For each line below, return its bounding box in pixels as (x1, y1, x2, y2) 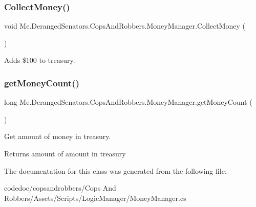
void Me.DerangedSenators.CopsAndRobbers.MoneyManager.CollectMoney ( (4, 20, 245, 31)
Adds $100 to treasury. (4, 55, 75, 65)
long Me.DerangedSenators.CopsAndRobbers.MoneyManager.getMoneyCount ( (4, 97, 252, 107)
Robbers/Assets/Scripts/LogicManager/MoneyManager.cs (4, 192, 186, 203)
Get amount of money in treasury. (4, 131, 111, 142)
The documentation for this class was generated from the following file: (4, 165, 227, 176)
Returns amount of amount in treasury (4, 148, 126, 158)
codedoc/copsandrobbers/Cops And (4, 182, 116, 193)
